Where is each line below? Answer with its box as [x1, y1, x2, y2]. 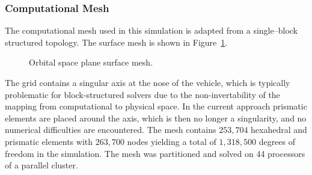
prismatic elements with [5, 135, 93, 147]
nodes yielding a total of [127, 135, 216, 147]
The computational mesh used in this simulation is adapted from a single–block [5, 24, 298, 37]
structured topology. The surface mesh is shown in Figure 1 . [5, 35, 228, 48]
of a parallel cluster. [5, 159, 78, 171]
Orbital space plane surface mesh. [29, 56, 153, 69]
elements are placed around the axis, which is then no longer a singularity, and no [5, 111, 307, 124]
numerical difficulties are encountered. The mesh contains [5, 123, 216, 136]
